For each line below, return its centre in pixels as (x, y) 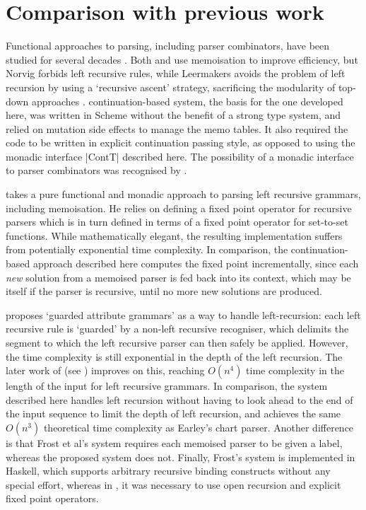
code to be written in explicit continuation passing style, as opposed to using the (181, 143)
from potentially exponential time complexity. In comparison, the (147, 249)
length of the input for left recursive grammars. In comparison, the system (167, 386)
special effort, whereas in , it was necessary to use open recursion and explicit (173, 484)
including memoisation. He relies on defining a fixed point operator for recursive (179, 208)
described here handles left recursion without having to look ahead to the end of (179, 399)
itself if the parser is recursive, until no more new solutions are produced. (164, 291)
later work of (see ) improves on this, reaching (105, 370)
